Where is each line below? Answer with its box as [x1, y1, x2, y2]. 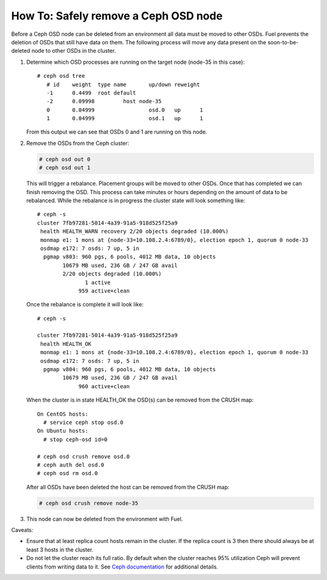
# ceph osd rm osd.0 [37, 470, 98, 477]
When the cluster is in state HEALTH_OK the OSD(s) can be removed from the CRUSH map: [26, 396, 254, 403]
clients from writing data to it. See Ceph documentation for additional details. [26, 563, 218, 570]
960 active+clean [78, 383, 130, 389]
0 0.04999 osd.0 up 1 [46, 106, 203, 113]
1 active [85, 279, 111, 286]
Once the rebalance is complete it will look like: [26, 301, 144, 308]
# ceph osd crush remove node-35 [39, 499, 139, 507]
